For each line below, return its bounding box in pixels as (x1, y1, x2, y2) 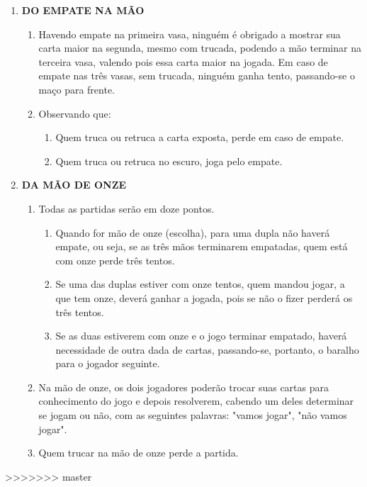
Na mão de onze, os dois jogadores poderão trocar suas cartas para (38, 379, 329, 394)
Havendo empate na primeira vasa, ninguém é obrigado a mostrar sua (38, 26, 341, 41)
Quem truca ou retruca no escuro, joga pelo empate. (55, 153, 283, 168)
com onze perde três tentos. (55, 252, 175, 267)
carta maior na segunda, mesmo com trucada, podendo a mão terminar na (38, 40, 361, 55)
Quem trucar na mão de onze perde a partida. (38, 445, 239, 460)
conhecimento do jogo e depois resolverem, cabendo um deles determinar (38, 393, 354, 408)
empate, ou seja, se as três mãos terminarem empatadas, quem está (55, 239, 348, 254)
